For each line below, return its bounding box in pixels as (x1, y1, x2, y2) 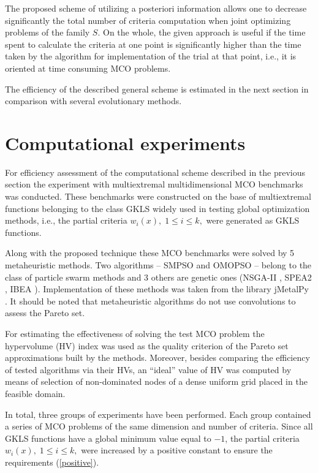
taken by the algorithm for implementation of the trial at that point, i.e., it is (5, 50, 297, 62)
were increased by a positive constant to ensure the (81, 444, 273, 456)
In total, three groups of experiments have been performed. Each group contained (5, 407, 311, 420)
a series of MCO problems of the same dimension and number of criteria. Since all (5, 420, 313, 433)
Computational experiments (5, 130, 246, 155)
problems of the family (5, 26, 90, 39)
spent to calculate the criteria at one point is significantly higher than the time (5, 37, 301, 50)
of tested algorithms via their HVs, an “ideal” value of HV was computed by (5, 363, 292, 376)
